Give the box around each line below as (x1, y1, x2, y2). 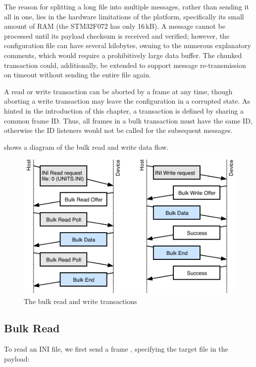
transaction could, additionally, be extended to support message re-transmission (4, 60, 246, 70)
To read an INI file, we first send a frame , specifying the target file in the (4, 344, 228, 354)
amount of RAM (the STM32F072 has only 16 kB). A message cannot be (4, 21, 225, 31)
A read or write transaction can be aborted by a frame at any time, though (4, 86, 233, 96)
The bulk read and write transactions (24, 296, 137, 306)
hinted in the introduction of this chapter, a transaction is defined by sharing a (4, 105, 244, 116)
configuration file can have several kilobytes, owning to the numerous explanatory (4, 40, 251, 51)
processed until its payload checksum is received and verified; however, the (4, 30, 230, 41)
